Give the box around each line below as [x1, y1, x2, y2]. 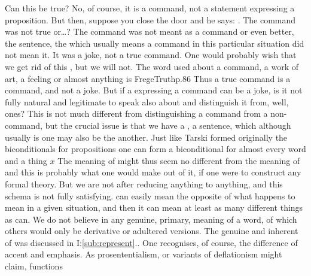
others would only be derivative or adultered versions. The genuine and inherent [5, 225, 298, 237]
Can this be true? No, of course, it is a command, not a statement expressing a [5, 2, 295, 14]
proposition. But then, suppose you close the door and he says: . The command [5, 13, 296, 26]
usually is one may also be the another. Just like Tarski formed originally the [5, 131, 288, 143]
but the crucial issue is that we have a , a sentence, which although [45, 119, 291, 131]
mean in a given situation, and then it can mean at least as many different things [5, 201, 303, 214]
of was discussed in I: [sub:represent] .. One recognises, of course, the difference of [5, 236, 298, 248]
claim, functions [5, 260, 63, 272]
